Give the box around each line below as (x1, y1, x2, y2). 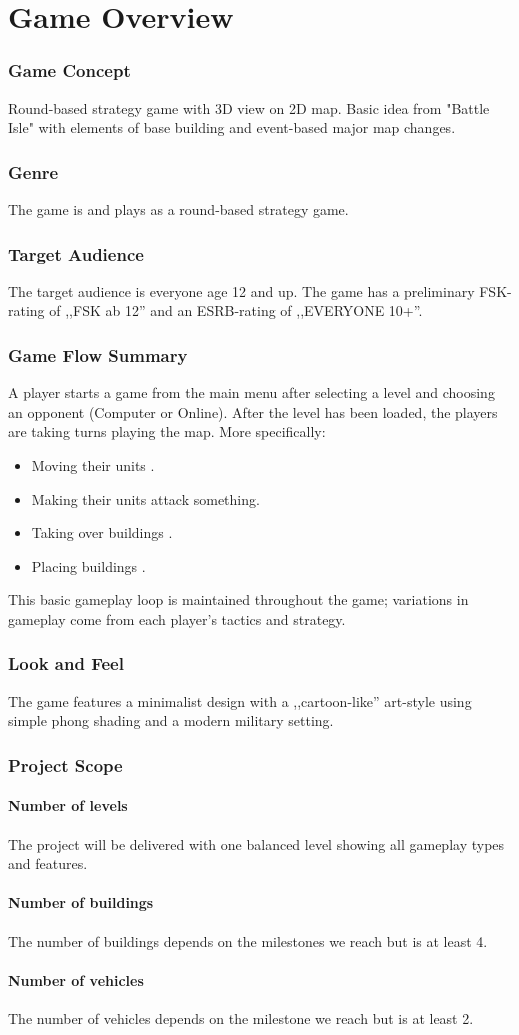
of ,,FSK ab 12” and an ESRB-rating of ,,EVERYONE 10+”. (49, 300, 423, 321)
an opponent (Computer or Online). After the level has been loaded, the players (8, 401, 498, 422)
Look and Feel (8, 651, 124, 676)
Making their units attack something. (31, 488, 260, 509)
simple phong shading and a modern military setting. (8, 710, 334, 731)
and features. (8, 853, 88, 874)
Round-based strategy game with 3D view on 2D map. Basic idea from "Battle (8, 97, 490, 118)
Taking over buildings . (31, 522, 173, 543)
